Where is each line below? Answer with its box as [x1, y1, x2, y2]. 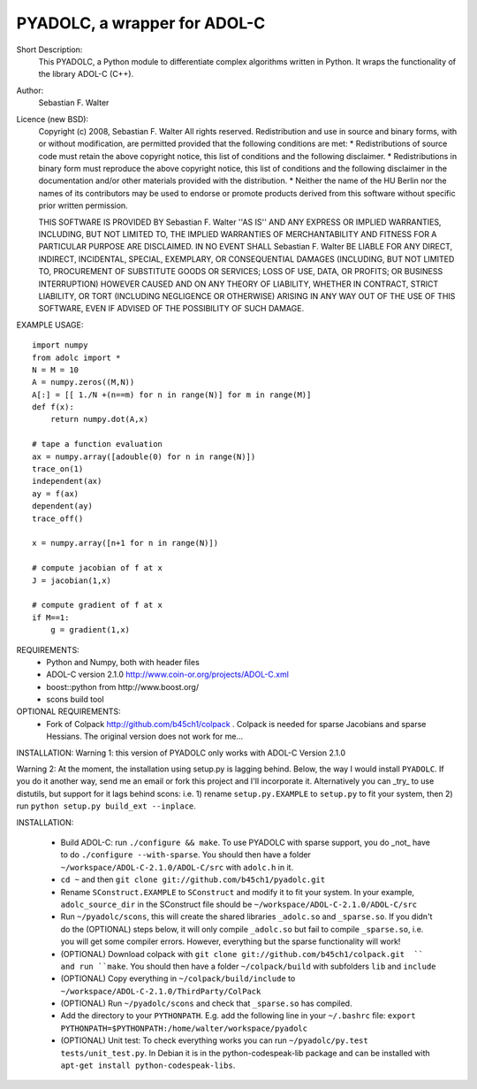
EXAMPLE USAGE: [16, 319, 84, 330]
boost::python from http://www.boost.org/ [46, 681, 199, 692]
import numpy [32, 341, 88, 350]
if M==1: [32, 612, 70, 623]
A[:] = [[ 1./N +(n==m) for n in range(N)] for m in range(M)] [32, 389, 312, 400]
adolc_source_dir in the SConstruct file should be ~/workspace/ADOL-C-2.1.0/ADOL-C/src [60, 899, 418, 909]
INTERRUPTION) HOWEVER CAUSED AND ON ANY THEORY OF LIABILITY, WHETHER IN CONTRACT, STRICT [38, 279, 439, 289]
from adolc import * [32, 352, 121, 363]
